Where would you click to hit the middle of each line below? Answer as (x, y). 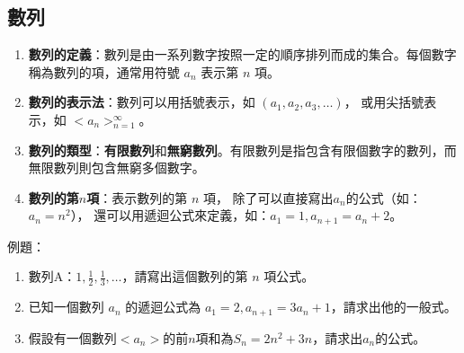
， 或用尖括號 (384, 102)
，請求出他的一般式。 (393, 307)
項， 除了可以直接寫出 (268, 197)
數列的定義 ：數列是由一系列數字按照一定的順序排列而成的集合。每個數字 (242, 54)
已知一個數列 (66, 307)
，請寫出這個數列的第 (185, 276)
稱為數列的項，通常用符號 (104, 71)
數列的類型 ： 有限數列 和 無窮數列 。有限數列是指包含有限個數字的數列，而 (242, 150)
